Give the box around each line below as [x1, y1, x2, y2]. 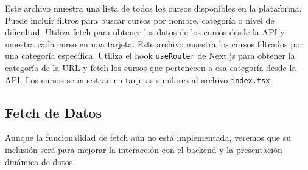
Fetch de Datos [5, 103, 102, 121]
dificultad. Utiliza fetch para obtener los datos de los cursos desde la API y [5, 25, 285, 38]
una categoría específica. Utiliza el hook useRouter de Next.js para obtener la [5, 49, 295, 62]
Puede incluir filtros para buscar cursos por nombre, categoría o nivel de [5, 13, 275, 26]
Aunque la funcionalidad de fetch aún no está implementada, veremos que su [5, 131, 292, 144]
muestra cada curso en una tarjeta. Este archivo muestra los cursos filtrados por [5, 37, 303, 50]
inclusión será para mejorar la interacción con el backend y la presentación [5, 143, 282, 156]
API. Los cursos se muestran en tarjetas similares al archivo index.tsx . [5, 73, 273, 86]
